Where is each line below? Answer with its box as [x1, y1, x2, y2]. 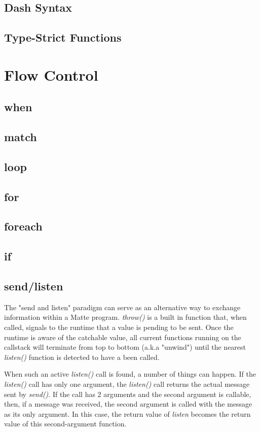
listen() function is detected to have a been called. [4, 351, 160, 362]
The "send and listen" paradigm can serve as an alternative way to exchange [4, 302, 241, 312]
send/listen [4, 278, 63, 294]
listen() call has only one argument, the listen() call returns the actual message [4, 378, 250, 389]
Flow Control [4, 64, 98, 85]
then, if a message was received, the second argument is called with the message [4, 398, 252, 409]
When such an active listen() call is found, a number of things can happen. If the [4, 369, 256, 379]
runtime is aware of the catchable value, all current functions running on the [4, 331, 241, 342]
